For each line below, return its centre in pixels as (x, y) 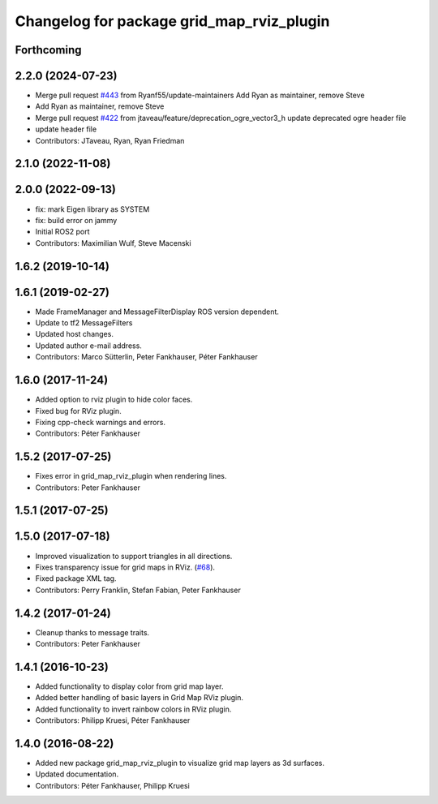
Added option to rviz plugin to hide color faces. (114, 400)
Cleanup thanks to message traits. (92, 632)
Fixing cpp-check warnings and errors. (101, 422)
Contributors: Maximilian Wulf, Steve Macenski (113, 243)
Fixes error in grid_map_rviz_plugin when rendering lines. (131, 476)
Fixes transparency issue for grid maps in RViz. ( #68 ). (125, 567)
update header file (66, 129)
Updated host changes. (74, 334)
